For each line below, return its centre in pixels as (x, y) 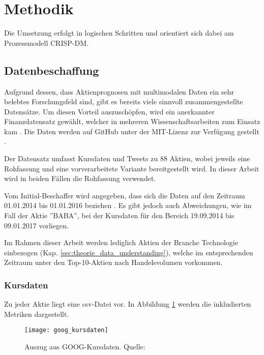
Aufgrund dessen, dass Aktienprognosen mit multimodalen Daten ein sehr (119, 91)
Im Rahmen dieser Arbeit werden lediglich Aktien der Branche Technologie (121, 242)
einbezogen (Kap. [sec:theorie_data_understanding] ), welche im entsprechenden (129, 252)
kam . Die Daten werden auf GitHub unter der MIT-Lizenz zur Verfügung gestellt (132, 131)
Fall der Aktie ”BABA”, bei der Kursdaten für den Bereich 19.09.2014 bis (119, 215)
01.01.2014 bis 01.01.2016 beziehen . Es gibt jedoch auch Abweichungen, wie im (128, 205)
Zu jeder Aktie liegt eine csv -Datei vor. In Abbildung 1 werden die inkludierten (128, 304)
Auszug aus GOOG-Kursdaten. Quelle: (85, 347)
